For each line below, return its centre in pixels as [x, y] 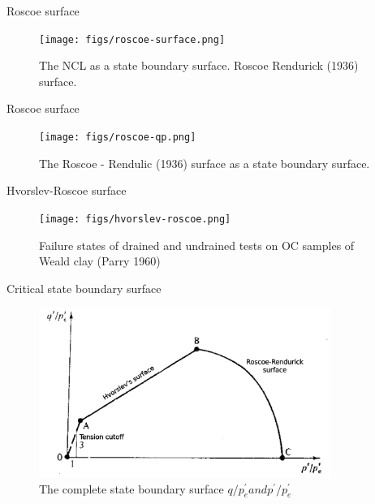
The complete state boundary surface [131, 488]
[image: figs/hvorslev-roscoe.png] [135, 219]
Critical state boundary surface [84, 288]
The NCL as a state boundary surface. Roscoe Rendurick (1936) [199, 65]
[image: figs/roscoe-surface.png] [132, 39]
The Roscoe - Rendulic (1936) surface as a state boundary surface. [205, 163]
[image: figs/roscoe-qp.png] [118, 138]
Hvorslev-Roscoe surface [67, 190]
